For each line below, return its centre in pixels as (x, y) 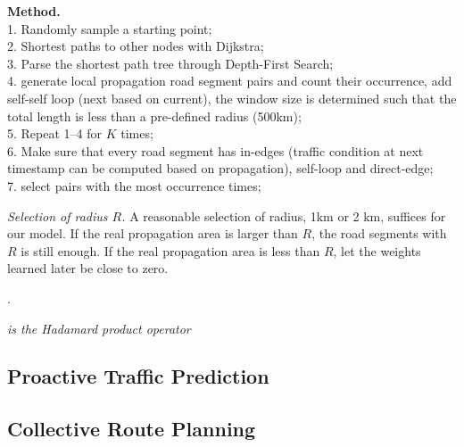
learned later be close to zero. (88, 268)
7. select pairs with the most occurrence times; (134, 185)
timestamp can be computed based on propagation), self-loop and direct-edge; (220, 168)
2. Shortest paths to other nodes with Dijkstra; (136, 46)
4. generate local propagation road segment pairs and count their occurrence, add (230, 81)
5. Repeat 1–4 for (55, 133)
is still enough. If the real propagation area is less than (170, 250)
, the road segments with (379, 233)
